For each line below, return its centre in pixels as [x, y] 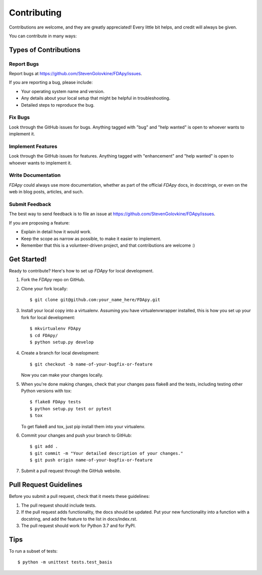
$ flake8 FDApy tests [55, 402]
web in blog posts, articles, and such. [46, 192]
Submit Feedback [30, 205]
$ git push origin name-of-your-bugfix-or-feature [91, 460]
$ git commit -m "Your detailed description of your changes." [106, 453]
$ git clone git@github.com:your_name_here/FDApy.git [95, 300]
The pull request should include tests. [59, 505]
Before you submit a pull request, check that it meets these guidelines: [79, 496]
